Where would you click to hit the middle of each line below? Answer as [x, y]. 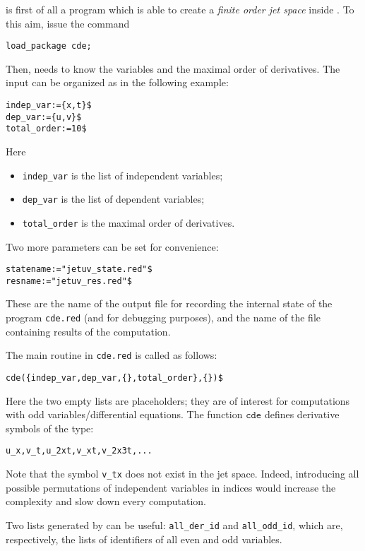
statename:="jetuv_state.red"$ [79, 269]
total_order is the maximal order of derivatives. [128, 222]
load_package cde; [49, 46]
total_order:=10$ [46, 129]
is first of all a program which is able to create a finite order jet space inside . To [180, 9]
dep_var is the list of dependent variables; [113, 199]
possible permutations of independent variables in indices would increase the [171, 487]
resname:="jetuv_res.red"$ [69, 281]
